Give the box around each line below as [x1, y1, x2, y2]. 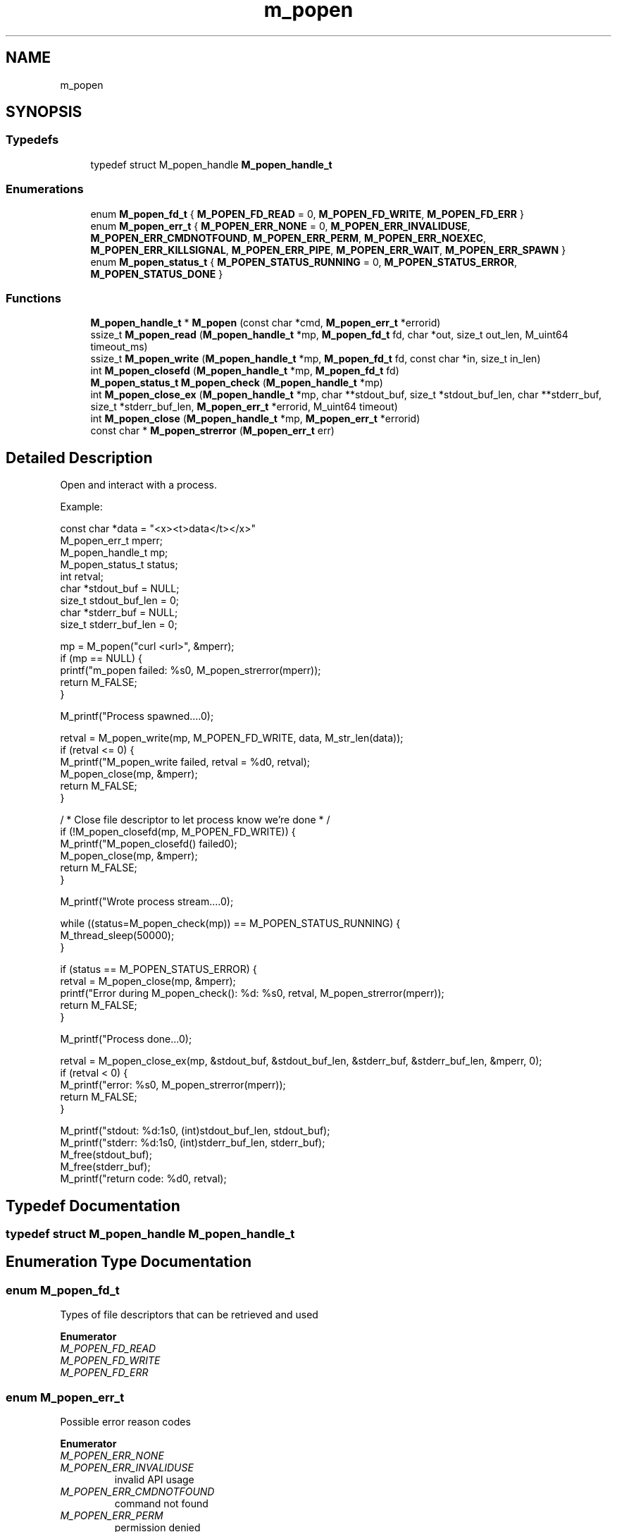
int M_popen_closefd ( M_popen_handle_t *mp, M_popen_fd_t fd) [90, 364, 399, 377]
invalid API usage [114, 1473, 194, 1485]
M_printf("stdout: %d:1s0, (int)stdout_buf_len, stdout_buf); [60, 1125, 330, 1137]
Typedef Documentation [6, 1196, 180, 1215]
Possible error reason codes [60, 1415, 191, 1428]
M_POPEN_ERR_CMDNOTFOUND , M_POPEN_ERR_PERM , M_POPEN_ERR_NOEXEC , [90, 231, 487, 244]
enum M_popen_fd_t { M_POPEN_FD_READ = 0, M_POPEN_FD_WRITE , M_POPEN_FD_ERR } [90, 207, 524, 220]
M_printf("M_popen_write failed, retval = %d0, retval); [60, 756, 310, 768]
